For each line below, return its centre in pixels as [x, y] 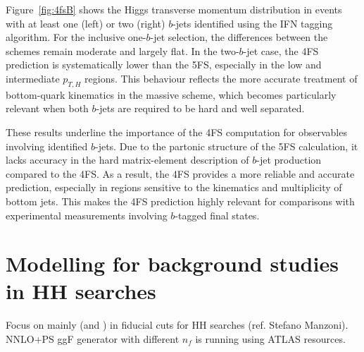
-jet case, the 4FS [281, 50]
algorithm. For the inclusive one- [76, 37]
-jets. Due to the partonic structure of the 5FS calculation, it [227, 146]
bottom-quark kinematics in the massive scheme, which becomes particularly [171, 94]
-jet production [289, 160]
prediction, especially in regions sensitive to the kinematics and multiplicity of [174, 187]
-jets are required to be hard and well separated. [200, 108]
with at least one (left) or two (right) [86, 23]
